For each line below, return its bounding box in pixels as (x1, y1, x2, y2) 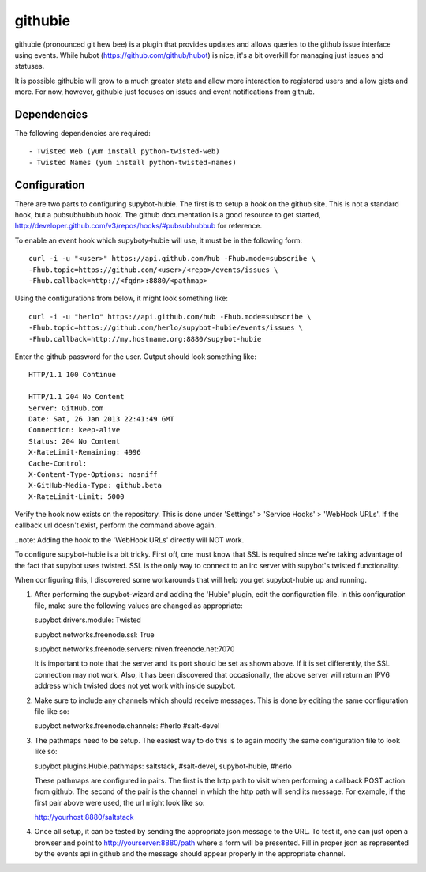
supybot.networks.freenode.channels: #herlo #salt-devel (34, 721, 220, 730)
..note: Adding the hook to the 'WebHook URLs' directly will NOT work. (14, 534, 245, 545)
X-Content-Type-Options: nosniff (28, 470, 158, 478)
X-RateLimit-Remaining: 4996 (28, 447, 141, 457)
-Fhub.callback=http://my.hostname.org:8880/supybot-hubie (28, 334, 262, 343)
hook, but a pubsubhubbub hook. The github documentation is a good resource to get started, (14, 210, 321, 220)
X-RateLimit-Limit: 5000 (28, 492, 125, 501)
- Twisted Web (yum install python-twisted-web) (28, 147, 220, 156)
